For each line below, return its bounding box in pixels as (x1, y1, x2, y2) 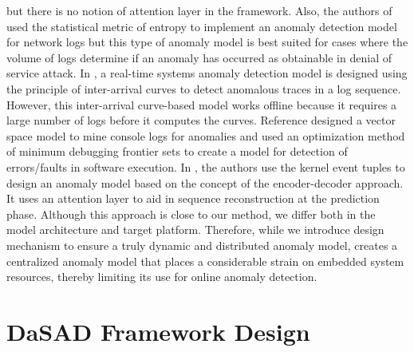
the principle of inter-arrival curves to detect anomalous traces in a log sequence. (6, 80, 401, 97)
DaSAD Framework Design (6, 314, 310, 347)
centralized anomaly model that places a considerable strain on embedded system (6, 252, 404, 269)
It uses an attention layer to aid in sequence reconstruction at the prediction (6, 190, 380, 207)
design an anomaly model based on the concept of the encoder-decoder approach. (6, 174, 404, 191)
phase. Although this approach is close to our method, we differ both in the (6, 205, 376, 222)
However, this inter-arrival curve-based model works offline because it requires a (6, 96, 397, 113)
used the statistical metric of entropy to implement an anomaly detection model (6, 18, 397, 34)
